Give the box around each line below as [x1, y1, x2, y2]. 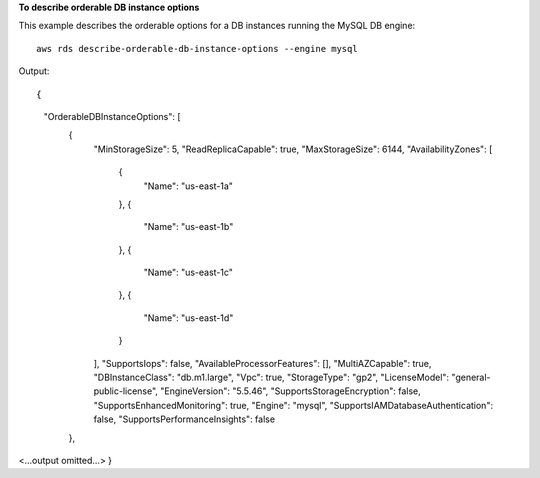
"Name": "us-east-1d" [143, 311, 234, 324]
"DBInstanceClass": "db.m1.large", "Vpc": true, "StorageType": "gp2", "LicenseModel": [93, 371, 450, 384]
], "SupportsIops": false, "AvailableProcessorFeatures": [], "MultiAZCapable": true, [93, 357, 432, 369]
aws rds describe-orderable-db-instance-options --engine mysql [36, 43, 359, 54]
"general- [451, 371, 491, 384]
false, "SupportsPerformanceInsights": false [93, 413, 275, 425]
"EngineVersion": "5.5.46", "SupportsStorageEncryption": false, [160, 385, 421, 397]
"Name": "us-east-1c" [143, 266, 234, 279]
